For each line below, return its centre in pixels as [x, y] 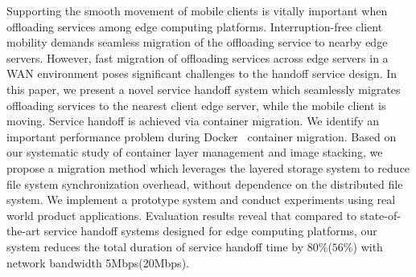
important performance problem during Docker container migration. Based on [202, 136]
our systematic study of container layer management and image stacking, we [195, 152]
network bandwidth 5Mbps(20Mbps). [98, 262]
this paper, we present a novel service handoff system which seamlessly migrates [204, 89]
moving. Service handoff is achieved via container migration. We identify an [193, 121]
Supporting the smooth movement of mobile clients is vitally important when [197, 10]
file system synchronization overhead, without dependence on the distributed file [205, 183]
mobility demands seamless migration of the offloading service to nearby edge [197, 42]
